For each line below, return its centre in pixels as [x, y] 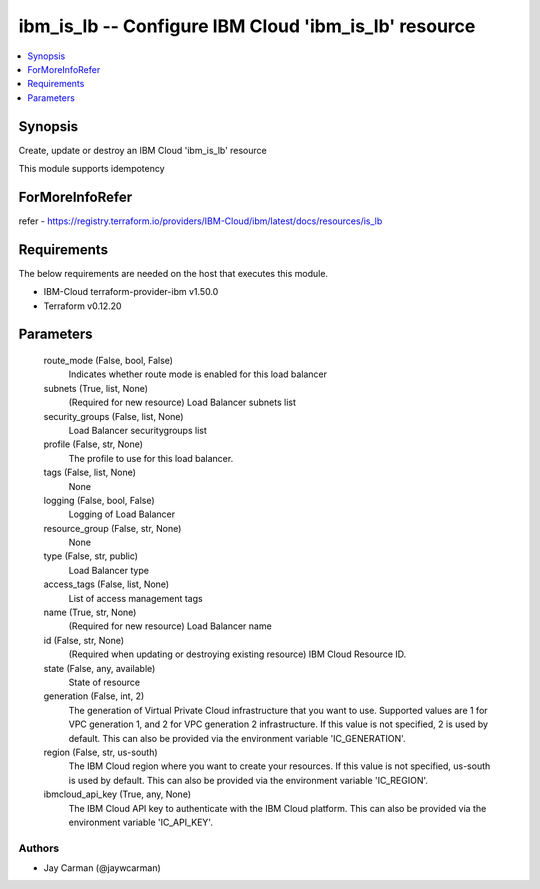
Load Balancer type [109, 570]
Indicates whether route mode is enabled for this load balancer [198, 374]
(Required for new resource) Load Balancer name [170, 626]
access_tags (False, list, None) [106, 584]
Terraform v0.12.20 [82, 306]
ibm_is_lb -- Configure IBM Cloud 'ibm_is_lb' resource [247, 26]
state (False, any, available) [99, 668]
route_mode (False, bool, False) [108, 361]
